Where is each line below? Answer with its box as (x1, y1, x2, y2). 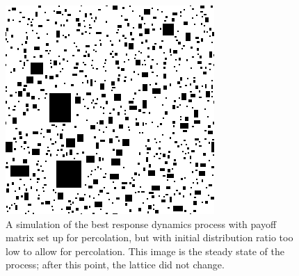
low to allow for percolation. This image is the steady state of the (6, 243, 284, 258)
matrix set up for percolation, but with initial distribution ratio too (6, 230, 293, 245)
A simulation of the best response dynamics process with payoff (6, 216, 277, 231)
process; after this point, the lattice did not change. (6, 257, 225, 272)
